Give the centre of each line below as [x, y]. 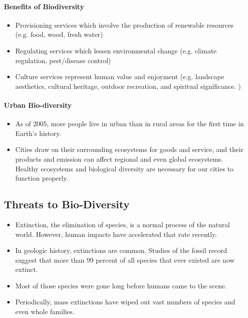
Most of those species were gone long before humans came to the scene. [121, 285]
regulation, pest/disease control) [63, 60]
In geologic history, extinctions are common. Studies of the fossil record [121, 250]
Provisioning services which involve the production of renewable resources [124, 25]
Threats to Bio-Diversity [67, 204]
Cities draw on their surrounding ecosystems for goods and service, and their [129, 149]
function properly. [42, 178]
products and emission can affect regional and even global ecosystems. [119, 159]
